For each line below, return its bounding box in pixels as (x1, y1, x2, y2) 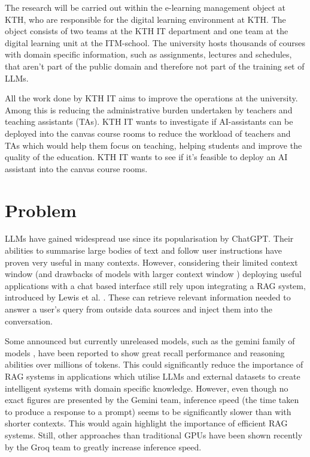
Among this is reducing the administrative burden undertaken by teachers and (5, 103, 293, 116)
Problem (5, 197, 77, 222)
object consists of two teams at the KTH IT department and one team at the (5, 25, 288, 37)
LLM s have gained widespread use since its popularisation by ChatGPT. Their (5, 232, 294, 245)
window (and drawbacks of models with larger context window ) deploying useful (5, 267, 302, 280)
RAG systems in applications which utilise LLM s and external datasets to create (5, 369, 300, 382)
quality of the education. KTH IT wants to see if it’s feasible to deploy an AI (5, 151, 288, 163)
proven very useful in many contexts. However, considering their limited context (5, 255, 298, 268)
